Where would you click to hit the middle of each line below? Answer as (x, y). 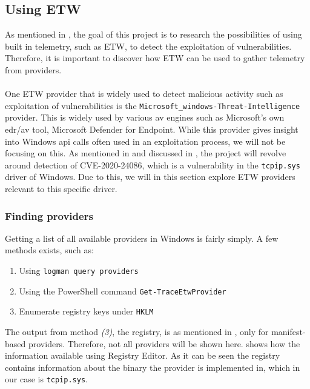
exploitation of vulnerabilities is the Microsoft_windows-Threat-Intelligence (153, 105)
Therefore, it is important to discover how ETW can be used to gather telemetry (155, 58)
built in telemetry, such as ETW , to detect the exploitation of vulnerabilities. (148, 46)
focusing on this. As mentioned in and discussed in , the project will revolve (146, 153)
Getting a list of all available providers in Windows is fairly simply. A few (142, 238)
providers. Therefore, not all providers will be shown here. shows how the (164, 343)
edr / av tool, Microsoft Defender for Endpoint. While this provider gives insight (152, 129)
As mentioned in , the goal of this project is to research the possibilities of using (153, 34)
